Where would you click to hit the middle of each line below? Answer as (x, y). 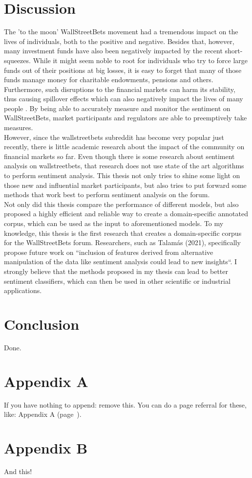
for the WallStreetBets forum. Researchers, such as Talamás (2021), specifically (122, 242)
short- (234, 51)
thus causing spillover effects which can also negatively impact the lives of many (124, 99)
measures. (19, 127)
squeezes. (17, 60)
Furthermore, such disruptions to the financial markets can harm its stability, (120, 89)
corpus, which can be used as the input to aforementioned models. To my (114, 223)
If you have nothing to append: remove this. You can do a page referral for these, (125, 404)
